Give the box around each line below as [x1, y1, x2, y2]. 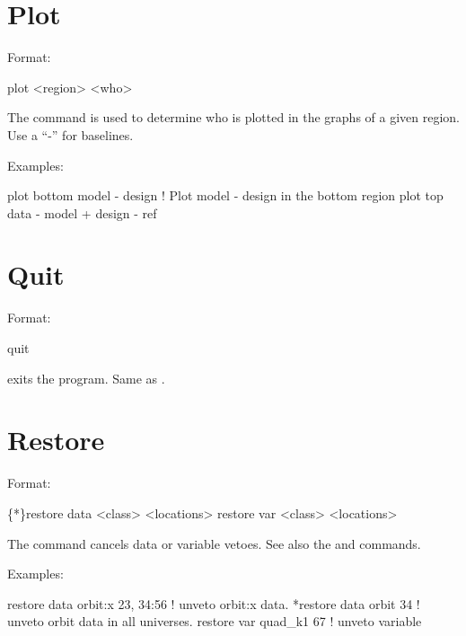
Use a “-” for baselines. [7, 125, 134, 144]
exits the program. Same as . [7, 368, 165, 387]
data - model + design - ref [7, 203, 157, 222]
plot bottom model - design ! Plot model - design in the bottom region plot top [7, 186, 444, 205]
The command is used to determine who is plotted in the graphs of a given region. [7, 108, 461, 127]
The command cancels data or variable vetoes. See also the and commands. [7, 534, 421, 552]
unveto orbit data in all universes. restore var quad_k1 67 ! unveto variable [7, 612, 422, 631]
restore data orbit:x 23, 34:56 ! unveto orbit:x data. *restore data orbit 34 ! [7, 594, 420, 613]
